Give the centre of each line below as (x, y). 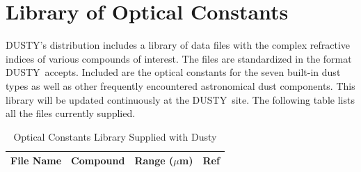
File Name (36, 161)
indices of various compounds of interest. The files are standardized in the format (179, 58)
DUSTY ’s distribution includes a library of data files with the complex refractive (178, 45)
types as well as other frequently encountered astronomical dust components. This (180, 85)
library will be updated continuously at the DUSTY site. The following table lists (180, 99)
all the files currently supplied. (71, 113)
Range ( (154, 161)
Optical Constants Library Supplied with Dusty (115, 136)
